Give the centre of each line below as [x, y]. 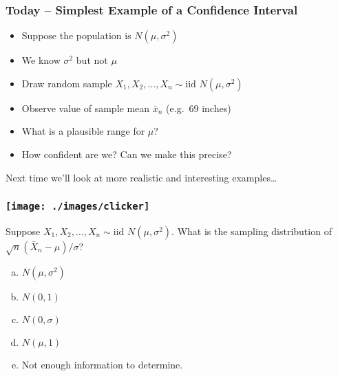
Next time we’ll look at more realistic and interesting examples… [141, 177]
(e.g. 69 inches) [199, 108]
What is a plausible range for [83, 131]
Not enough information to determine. [102, 364]
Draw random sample [67, 83]
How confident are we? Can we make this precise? [127, 154]
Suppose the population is [76, 35]
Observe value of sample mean [86, 108]
